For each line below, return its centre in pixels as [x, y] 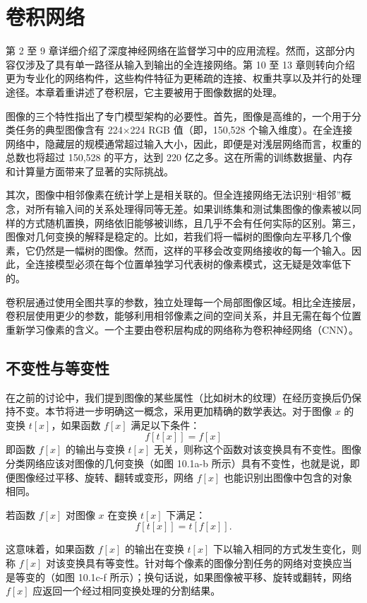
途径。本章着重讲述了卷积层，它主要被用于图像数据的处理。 [144, 92]
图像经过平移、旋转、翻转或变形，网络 [104, 477]
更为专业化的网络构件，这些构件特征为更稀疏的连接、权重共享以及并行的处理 [183, 78]
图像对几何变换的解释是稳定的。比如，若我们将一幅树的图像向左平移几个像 [179, 236]
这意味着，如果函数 [50, 549]
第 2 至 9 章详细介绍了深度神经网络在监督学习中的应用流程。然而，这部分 [175, 51]
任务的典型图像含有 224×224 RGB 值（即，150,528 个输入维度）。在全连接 [184, 130]
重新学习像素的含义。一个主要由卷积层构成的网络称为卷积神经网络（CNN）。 [182, 329]
